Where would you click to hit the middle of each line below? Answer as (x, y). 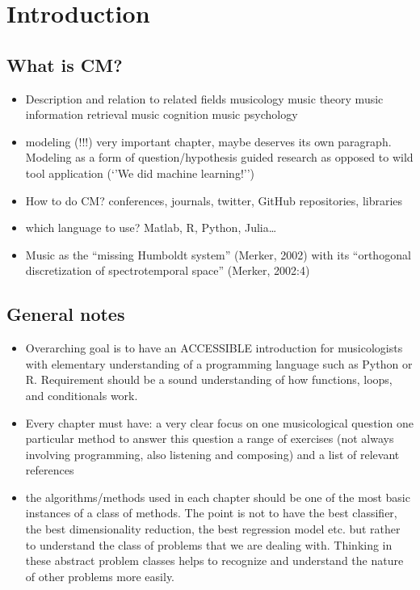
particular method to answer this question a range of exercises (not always (210, 438)
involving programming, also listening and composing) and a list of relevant (212, 454)
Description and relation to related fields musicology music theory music (204, 98)
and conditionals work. (82, 395)
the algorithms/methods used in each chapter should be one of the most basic (218, 497)
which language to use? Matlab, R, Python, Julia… (151, 228)
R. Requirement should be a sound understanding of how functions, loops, (209, 379)
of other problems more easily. (100, 576)
